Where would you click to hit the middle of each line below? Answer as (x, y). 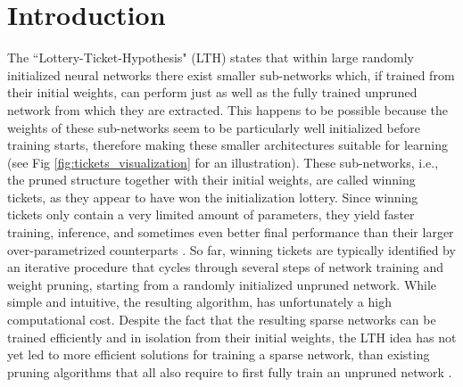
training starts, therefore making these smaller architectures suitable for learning (227, 145)
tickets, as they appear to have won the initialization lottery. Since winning (213, 197)
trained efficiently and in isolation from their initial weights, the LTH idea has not (232, 337)
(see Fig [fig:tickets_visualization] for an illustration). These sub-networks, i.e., (223, 162)
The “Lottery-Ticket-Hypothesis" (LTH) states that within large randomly (211, 58)
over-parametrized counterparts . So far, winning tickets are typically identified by (231, 249)
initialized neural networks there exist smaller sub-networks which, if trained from (231, 74)
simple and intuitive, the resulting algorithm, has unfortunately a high (199, 302)
